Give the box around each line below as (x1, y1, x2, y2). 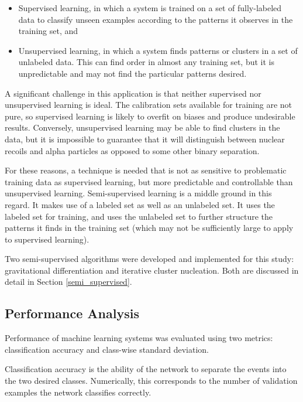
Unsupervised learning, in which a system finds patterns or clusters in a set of (18, 44, 298, 56)
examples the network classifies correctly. (5, 386, 151, 398)
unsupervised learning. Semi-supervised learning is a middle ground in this (5, 187, 272, 199)
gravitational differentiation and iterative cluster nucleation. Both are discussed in (5, 264, 299, 276)
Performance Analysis (5, 304, 139, 322)
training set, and (18, 25, 78, 37)
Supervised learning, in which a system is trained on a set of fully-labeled (18, 2, 282, 13)
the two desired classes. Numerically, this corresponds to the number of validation (5, 374, 298, 387)
